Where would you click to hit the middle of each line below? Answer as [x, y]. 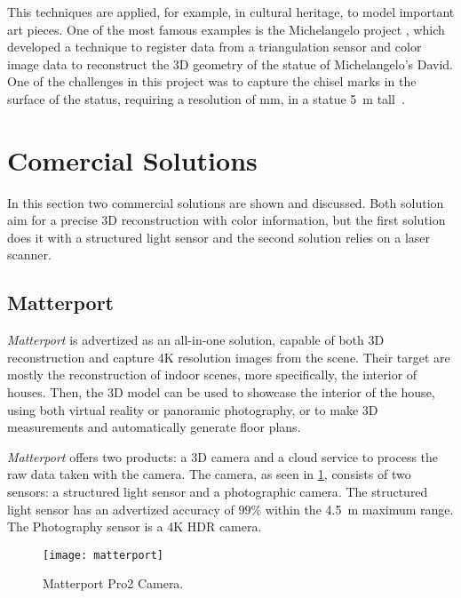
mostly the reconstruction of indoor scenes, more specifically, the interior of [212, 375]
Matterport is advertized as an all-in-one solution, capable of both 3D [196, 340]
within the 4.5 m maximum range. [359, 509]
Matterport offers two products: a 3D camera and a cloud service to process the [223, 456]
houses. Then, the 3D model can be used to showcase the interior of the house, [221, 392]
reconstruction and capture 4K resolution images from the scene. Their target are [229, 357]
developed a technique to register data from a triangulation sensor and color [215, 47]
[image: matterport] [103, 555]
